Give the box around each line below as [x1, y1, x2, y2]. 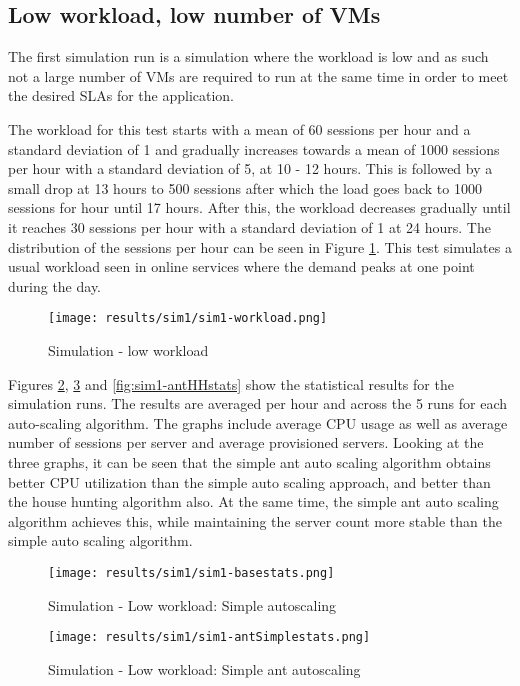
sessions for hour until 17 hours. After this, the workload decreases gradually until [8, 197, 511, 218]
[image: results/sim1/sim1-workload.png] [48, 311, 328, 326]
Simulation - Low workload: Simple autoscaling [48, 594, 337, 615]
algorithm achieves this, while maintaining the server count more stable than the [8, 510, 502, 531]
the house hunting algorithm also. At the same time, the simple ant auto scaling [8, 491, 499, 512]
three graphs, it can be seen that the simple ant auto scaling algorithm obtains [8, 451, 491, 472]
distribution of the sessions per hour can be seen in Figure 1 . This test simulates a [8, 236, 512, 257]
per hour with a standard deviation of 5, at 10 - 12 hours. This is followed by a [8, 158, 493, 179]
